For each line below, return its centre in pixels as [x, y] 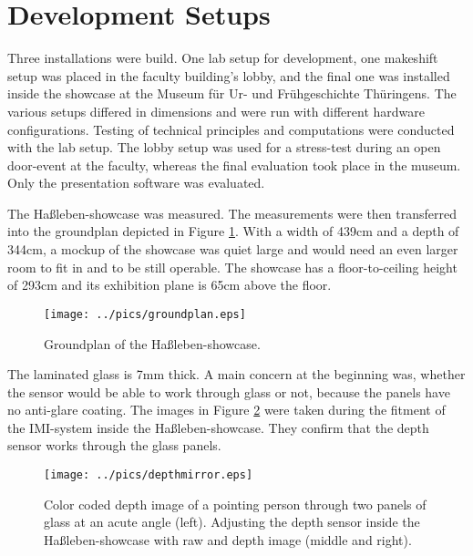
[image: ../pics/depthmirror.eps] [149, 475]
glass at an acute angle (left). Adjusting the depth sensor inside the [232, 522]
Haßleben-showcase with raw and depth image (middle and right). [228, 539]
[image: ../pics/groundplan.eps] [145, 314]
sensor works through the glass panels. [114, 445]
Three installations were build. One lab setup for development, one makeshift [223, 58]
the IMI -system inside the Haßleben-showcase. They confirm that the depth [218, 427]
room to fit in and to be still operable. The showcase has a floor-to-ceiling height [232, 267]
